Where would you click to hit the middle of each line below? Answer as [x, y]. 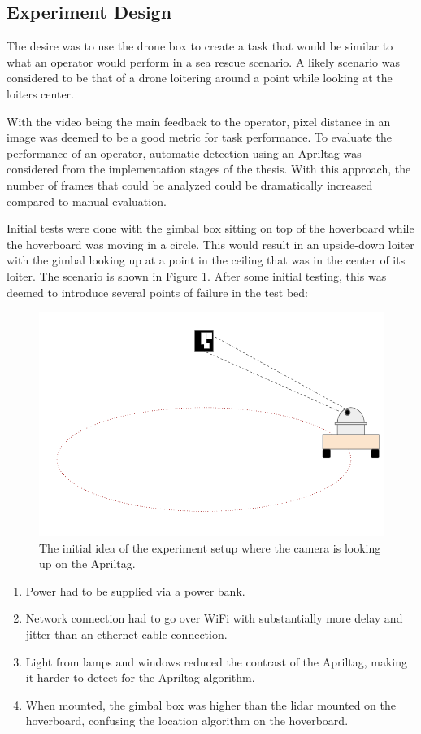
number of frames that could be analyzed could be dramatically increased [190, 184]
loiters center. [40, 93]
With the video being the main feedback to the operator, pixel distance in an [199, 121]
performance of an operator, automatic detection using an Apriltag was [184, 153]
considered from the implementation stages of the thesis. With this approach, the [209, 169]
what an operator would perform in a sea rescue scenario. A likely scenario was [204, 61]
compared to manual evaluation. [87, 201]
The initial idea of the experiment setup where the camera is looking [210, 547]
